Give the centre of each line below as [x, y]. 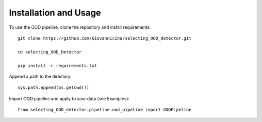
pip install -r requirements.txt [57, 65]
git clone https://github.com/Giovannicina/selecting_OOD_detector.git [105, 38]
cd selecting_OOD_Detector [50, 52]
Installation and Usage [55, 13]
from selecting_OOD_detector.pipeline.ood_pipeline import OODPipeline [105, 110]
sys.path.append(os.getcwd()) [54, 88]
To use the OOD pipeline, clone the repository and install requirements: [80, 27]
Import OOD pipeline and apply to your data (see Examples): [69, 98]
